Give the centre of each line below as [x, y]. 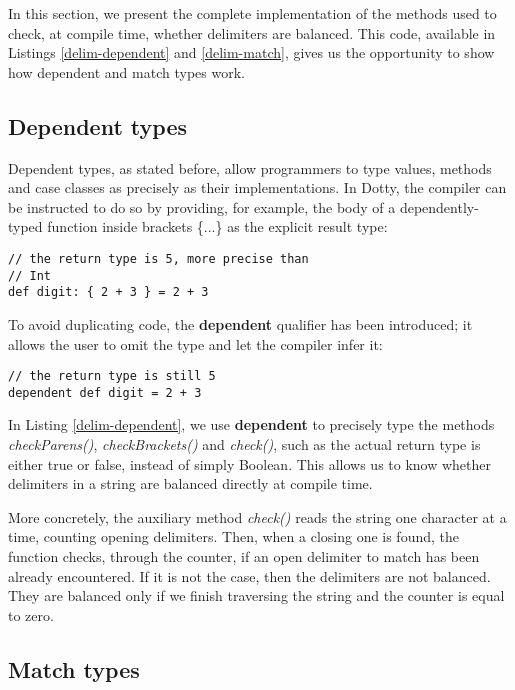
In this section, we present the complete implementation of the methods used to [252, 13]
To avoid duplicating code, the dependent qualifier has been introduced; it [240, 323]
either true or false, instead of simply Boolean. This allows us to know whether [250, 463]
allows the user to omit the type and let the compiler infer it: [195, 343]
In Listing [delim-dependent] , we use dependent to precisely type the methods [251, 424]
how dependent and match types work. [126, 71]
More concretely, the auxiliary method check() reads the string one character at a [257, 516]
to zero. [31, 614]
